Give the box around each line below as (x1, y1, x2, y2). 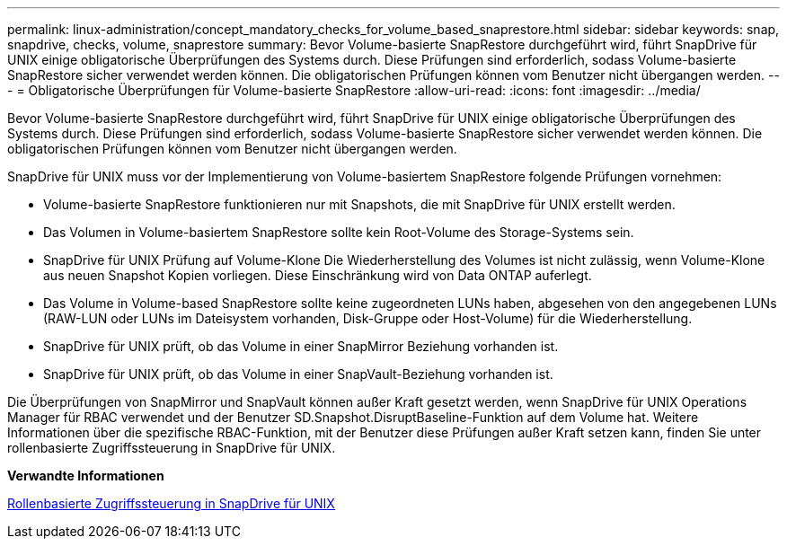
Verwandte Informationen (7, 468, 164, 483)
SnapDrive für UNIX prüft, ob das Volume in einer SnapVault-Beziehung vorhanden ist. (43, 366, 553, 382)
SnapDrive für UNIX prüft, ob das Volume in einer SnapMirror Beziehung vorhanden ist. (43, 339, 559, 354)
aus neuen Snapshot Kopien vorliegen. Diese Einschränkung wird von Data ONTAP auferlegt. (43, 268, 592, 283)
